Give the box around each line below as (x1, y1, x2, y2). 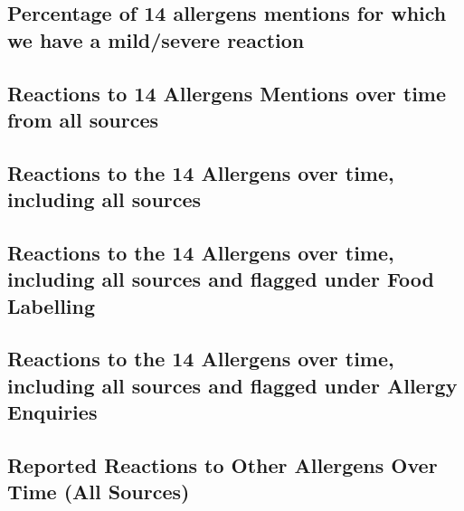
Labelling (7, 291, 96, 319)
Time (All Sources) (7, 478, 190, 506)
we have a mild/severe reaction (7, 25, 305, 53)
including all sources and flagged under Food (7, 265, 435, 293)
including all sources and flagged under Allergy (7, 371, 458, 399)
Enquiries (7, 398, 98, 426)
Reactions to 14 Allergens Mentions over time (7, 79, 447, 107)
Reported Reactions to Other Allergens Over (7, 451, 438, 479)
